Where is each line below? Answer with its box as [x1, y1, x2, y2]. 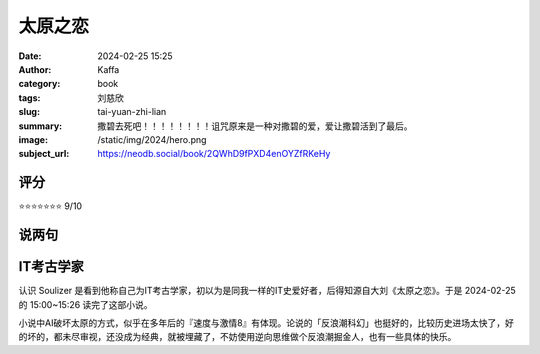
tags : [18, 91, 41, 104]
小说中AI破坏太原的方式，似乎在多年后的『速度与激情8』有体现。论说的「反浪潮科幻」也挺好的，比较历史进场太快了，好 [18, 316, 515, 329]
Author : [18, 63, 52, 75]
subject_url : [18, 148, 70, 160]
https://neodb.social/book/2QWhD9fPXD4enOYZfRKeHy [97, 148, 331, 160]
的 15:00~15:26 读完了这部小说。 [18, 298, 154, 310]
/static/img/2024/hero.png [97, 133, 207, 145]
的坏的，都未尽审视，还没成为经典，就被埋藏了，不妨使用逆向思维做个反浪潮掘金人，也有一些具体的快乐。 [18, 331, 457, 343]
